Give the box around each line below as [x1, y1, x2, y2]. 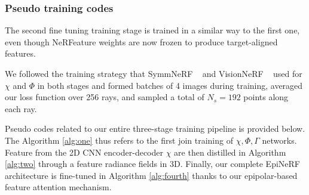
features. [5, 47, 36, 60]
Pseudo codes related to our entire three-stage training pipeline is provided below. [5, 122, 305, 135]
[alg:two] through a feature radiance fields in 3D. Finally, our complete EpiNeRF [5, 157, 300, 170]
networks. [262, 134, 297, 146]
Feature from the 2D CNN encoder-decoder [5, 146, 163, 158]
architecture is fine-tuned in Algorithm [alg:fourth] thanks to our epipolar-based [5, 169, 298, 181]
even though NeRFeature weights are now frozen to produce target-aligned [5, 35, 278, 48]
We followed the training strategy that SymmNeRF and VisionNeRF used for [5, 67, 302, 79]
